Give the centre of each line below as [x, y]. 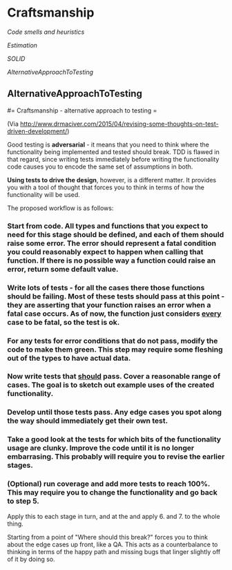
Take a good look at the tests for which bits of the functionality [114, 439]
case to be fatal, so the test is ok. [64, 322]
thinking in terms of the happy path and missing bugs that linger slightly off [114, 551]
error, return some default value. [63, 269]
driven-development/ [37, 131]
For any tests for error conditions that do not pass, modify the [113, 341]
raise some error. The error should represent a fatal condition [112, 243]
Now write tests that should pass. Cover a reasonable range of [114, 377]
